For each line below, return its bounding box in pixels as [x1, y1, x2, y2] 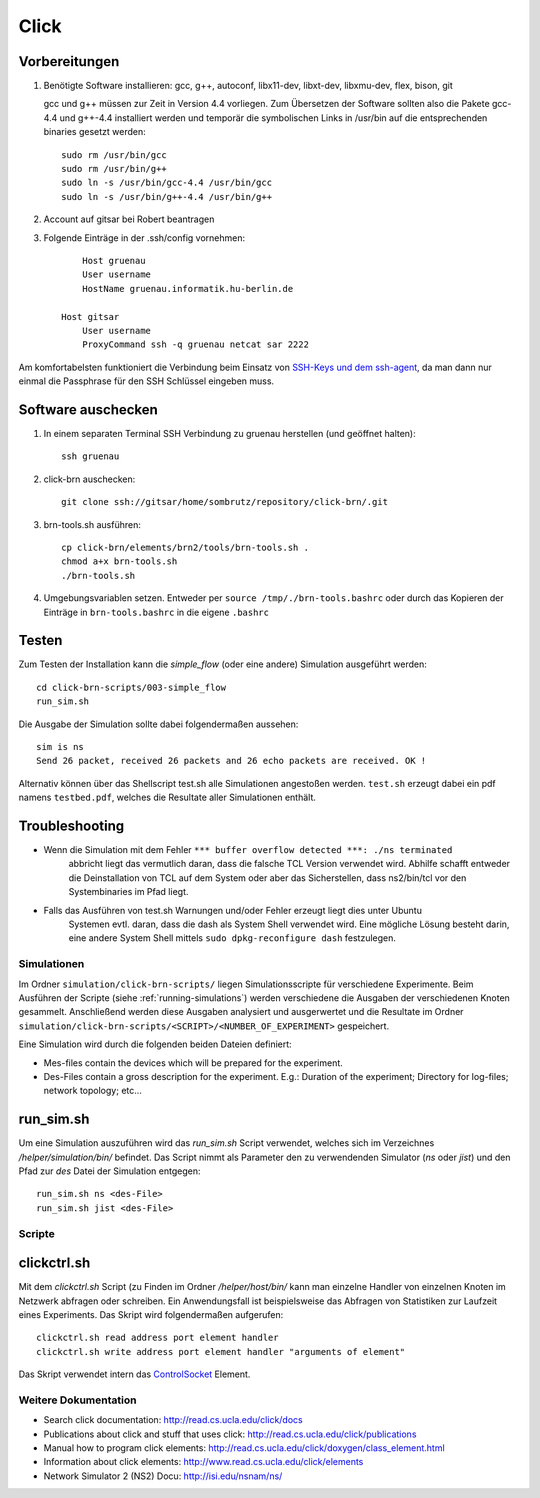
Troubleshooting [18, 817, 125, 834]
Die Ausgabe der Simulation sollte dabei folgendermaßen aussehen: [18, 718, 299, 730]
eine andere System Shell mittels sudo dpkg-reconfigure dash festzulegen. [68, 932, 397, 944]
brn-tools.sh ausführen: [43, 518, 142, 530]
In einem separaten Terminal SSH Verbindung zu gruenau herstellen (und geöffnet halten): [43, 428, 416, 439]
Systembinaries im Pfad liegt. [68, 886, 189, 898]
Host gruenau [81, 255, 146, 266]
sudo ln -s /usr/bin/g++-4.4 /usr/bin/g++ [61, 191, 273, 202]
